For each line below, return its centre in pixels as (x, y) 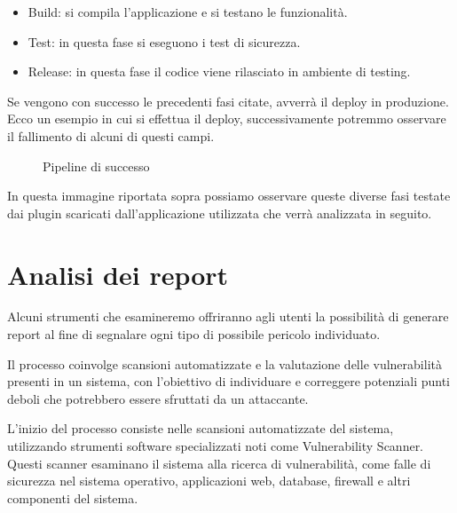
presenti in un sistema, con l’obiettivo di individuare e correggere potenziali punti (229, 381)
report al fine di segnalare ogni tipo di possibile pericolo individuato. (194, 334)
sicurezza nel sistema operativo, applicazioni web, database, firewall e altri (209, 481)
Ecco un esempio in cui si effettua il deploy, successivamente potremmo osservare (227, 118)
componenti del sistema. (73, 497)
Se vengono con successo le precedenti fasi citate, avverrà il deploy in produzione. (228, 101)
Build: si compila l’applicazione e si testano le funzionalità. (188, 12)
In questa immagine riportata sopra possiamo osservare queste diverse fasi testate (229, 196)
